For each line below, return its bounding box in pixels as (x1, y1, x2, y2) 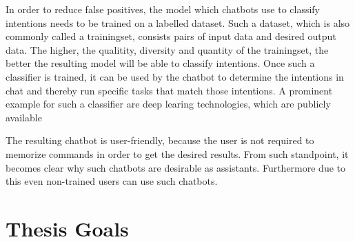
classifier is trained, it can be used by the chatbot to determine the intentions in (6, 69, 344, 83)
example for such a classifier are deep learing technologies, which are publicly (6, 97, 331, 111)
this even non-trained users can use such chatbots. (6, 174, 218, 188)
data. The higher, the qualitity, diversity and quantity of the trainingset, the (6, 42, 329, 57)
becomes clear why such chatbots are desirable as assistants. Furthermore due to (6, 160, 346, 174)
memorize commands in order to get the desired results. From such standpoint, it (6, 146, 349, 161)
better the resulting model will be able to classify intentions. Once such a (6, 56, 315, 70)
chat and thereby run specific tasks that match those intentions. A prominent (6, 83, 333, 97)
